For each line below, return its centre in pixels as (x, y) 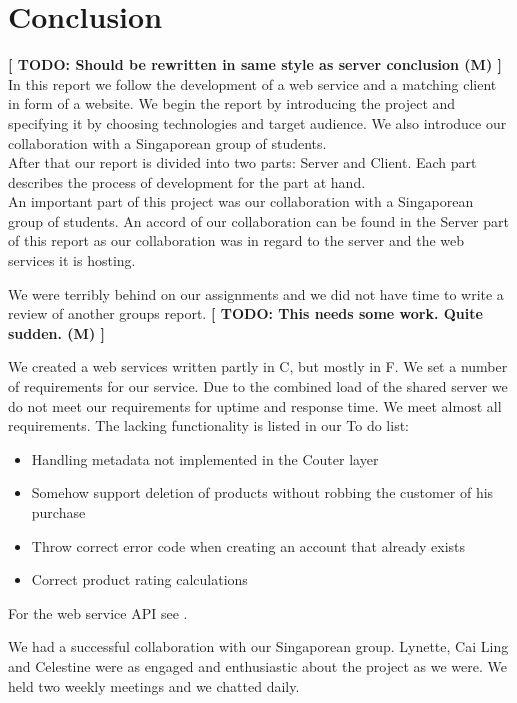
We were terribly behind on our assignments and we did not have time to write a (256, 293)
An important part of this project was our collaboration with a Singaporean (241, 201)
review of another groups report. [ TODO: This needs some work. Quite (245, 313)
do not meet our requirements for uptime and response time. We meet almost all (255, 405)
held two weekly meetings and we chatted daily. (154, 685)
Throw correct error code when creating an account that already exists (248, 545)
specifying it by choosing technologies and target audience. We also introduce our (257, 122)
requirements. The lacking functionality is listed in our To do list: (209, 425)
